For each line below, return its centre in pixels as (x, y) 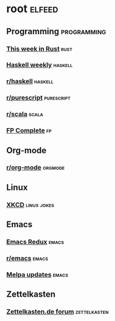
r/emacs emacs (27, 258)
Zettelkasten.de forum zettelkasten (57, 312)
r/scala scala (25, 114)
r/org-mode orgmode (36, 168)
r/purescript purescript (39, 98)
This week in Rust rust (40, 49)
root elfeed (32, 9)
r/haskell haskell (30, 81)
